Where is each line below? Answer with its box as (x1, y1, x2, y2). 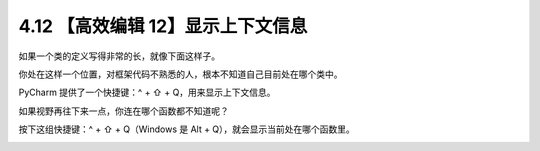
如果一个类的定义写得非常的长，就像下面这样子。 (18, 50, 220, 62)
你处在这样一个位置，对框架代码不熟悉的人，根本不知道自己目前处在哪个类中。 (18, 68, 343, 80)
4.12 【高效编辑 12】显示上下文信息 (18, 15, 308, 37)
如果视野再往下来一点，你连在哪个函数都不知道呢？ (18, 105, 229, 117)
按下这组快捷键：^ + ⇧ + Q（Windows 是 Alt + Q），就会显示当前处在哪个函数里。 (18, 123, 355, 135)
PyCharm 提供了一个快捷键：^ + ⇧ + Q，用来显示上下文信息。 (18, 86, 276, 99)
